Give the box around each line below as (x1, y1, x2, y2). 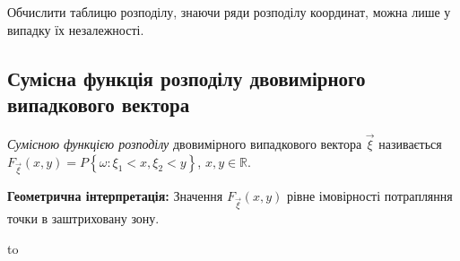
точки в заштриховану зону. (7, 209, 160, 228)
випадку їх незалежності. (7, 20, 144, 39)
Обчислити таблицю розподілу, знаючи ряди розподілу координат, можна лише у (7, 3, 451, 21)
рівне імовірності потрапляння (286, 187, 453, 205)
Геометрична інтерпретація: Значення (7, 187, 223, 205)
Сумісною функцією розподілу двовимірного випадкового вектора (7, 135, 362, 152)
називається (378, 135, 442, 152)
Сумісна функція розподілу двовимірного (7, 64, 366, 91)
